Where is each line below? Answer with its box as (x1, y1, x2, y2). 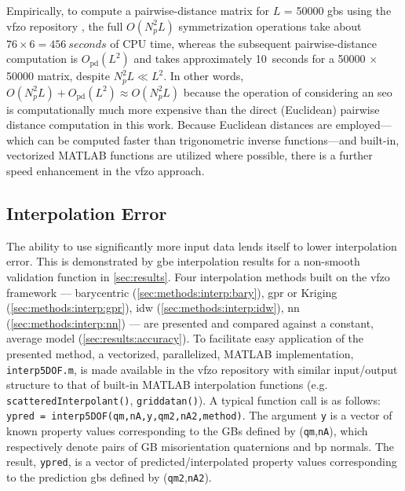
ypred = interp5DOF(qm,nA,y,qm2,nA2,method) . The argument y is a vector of (6, 407, 392, 423)
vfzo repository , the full (6, 17, 123, 34)
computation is (6, 50, 78, 67)
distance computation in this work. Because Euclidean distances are (6, 116, 333, 133)
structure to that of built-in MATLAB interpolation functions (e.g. (6, 376, 328, 393)
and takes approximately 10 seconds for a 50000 (133, 50, 366, 67)
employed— (335, 116, 392, 133)
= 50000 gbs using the (283, 2, 392, 18)
